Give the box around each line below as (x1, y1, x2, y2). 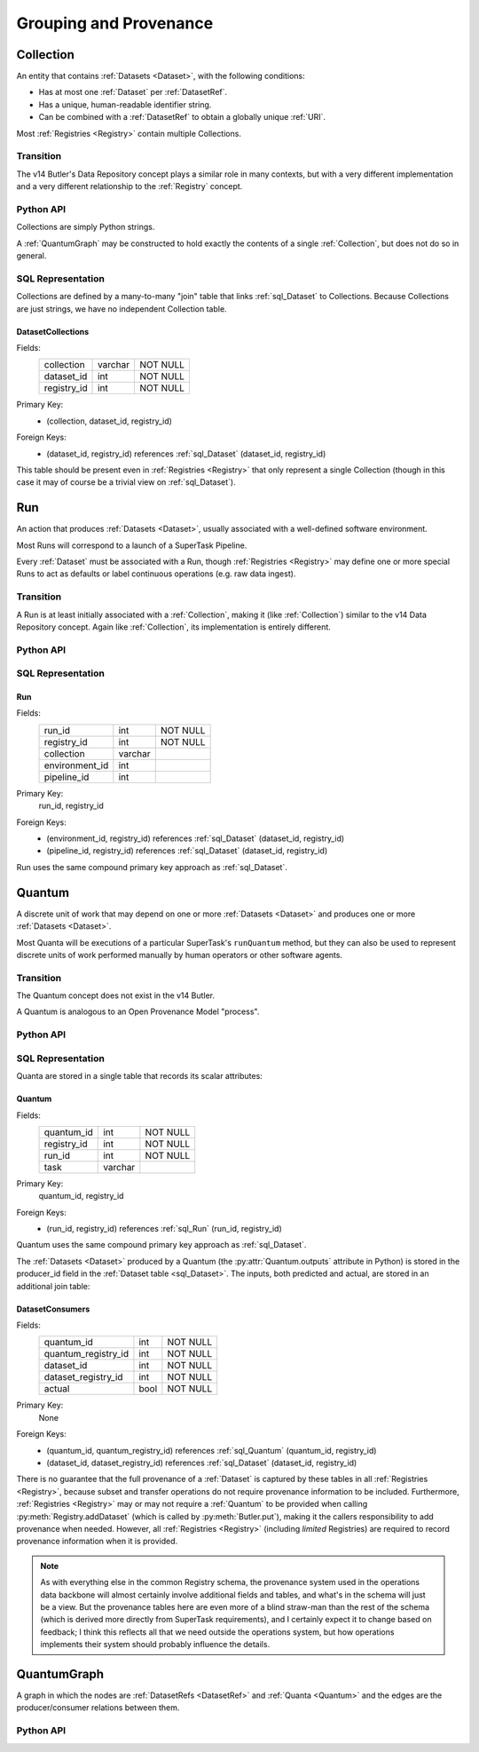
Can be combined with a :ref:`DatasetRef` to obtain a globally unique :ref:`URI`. (38, 112, 326, 123)
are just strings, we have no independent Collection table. (16, 303, 227, 314)
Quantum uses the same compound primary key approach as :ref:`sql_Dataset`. (16, 1240, 307, 1250)
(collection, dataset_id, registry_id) (46, 416, 173, 426)
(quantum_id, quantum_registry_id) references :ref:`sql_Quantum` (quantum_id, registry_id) (46, 1445, 377, 1455)
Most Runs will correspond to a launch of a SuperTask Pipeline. (16, 540, 247, 551)
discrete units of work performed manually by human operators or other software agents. (16, 949, 343, 960)
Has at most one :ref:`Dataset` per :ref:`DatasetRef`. (38, 87, 228, 98)
